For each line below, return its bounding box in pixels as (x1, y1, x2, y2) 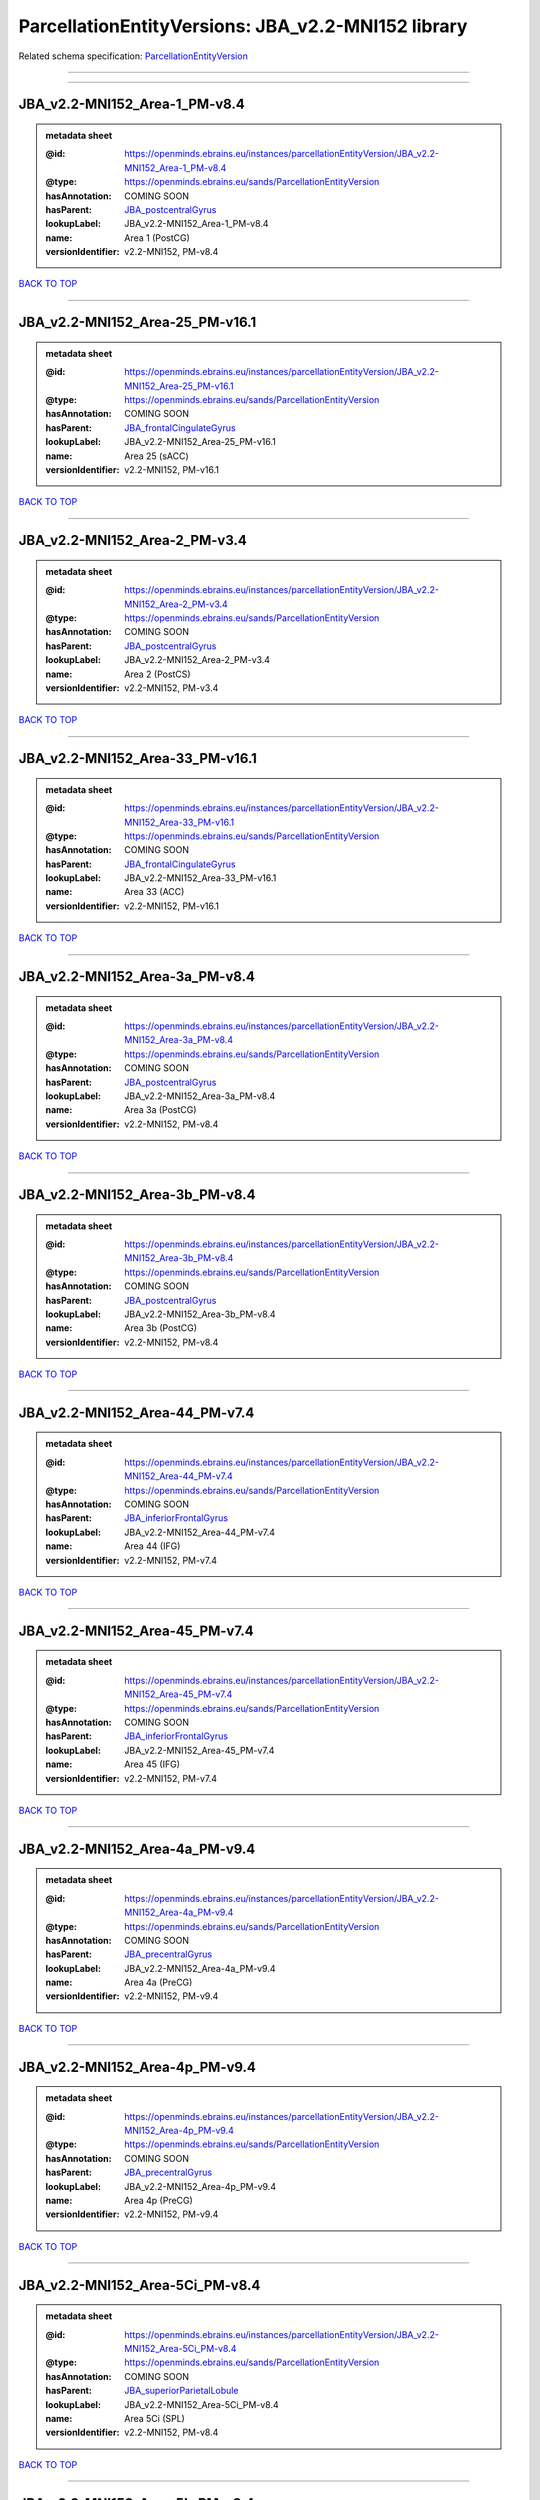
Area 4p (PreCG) (124, 2194, 194, 2206)
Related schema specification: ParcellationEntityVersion (18, 50, 249, 62)
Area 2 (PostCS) (124, 668, 191, 680)
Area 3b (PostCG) (124, 1322, 198, 1334)
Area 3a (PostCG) (124, 1104, 197, 1116)
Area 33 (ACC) (124, 886, 185, 898)
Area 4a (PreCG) (124, 1976, 193, 1989)
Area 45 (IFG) (124, 1758, 180, 1770)
